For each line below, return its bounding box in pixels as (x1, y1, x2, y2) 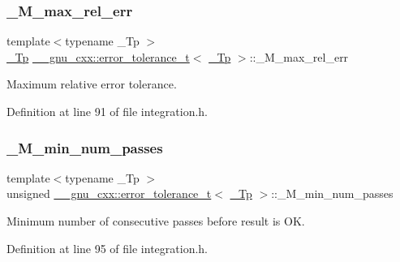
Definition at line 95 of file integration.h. (6, 239, 208, 256)
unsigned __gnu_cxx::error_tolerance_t (6, 185, 212, 202)
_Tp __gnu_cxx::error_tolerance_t (6, 48, 190, 65)
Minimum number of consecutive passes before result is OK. (6, 213, 305, 229)
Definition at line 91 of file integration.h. (6, 103, 208, 119)
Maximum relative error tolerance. (6, 75, 177, 92)
